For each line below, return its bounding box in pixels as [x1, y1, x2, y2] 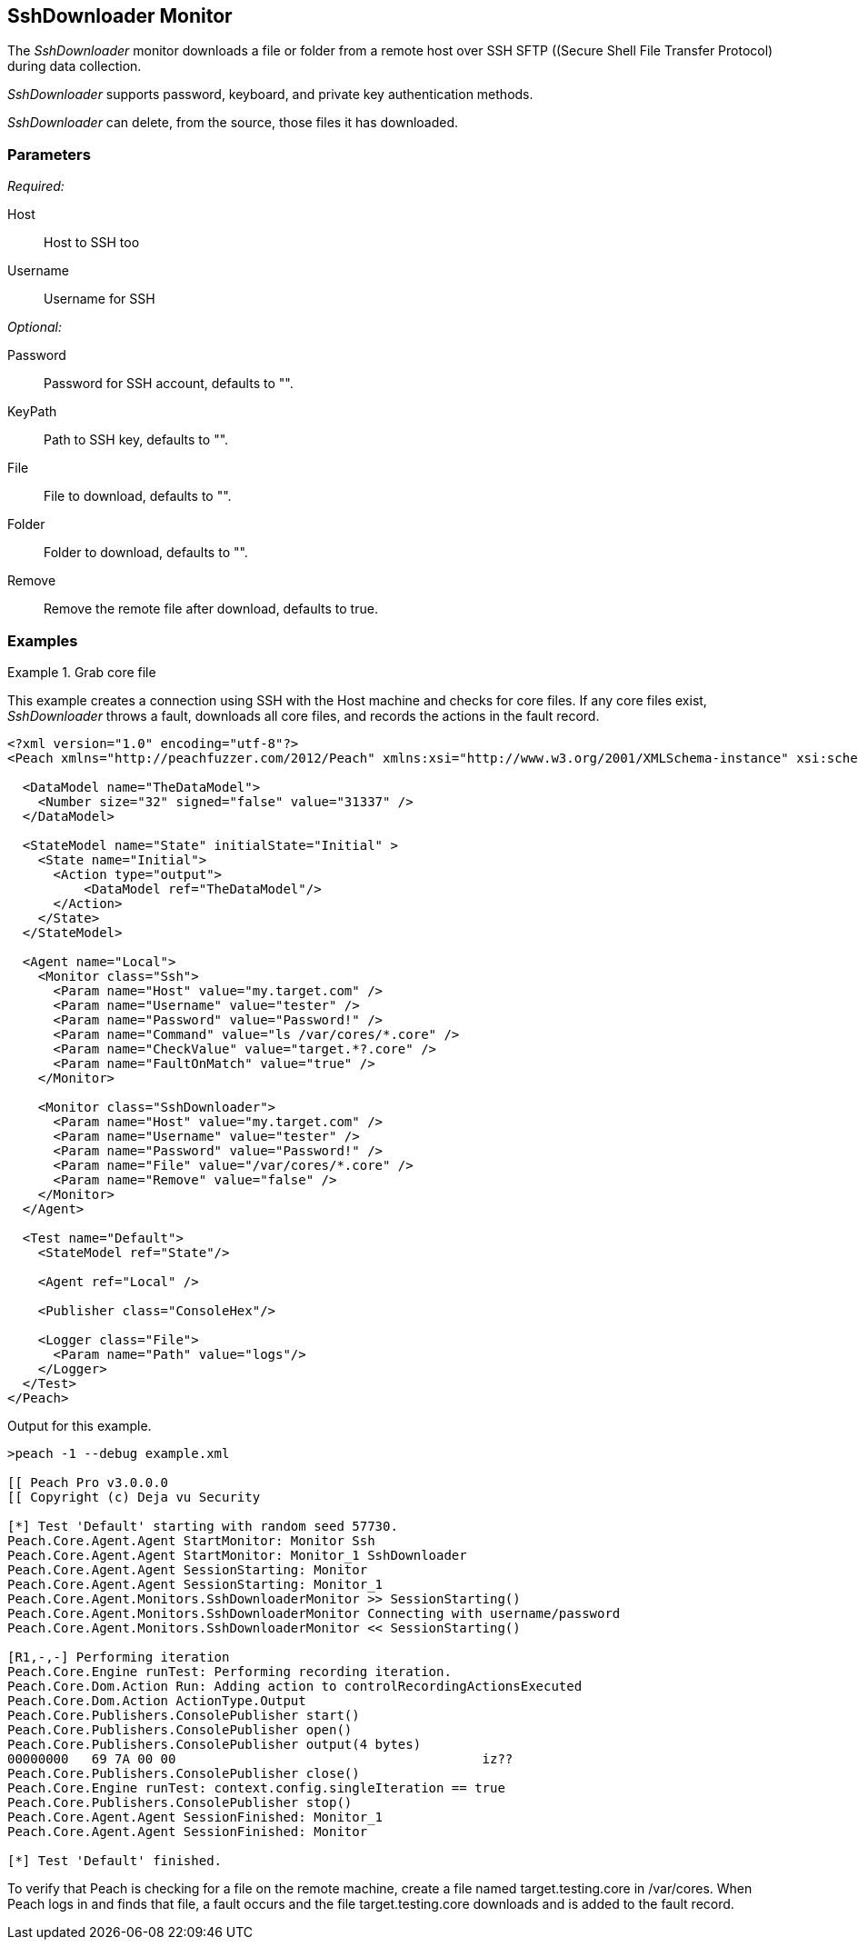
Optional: [7, 319, 62, 335]
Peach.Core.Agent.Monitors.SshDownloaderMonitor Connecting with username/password [7, 1605, 621, 1621]
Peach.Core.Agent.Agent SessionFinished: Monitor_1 [7, 1809, 384, 1824]
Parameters [7, 145, 91, 164]
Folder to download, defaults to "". [44, 544, 248, 561]
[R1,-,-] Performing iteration [7, 1649, 230, 1664]
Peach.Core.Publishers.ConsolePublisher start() [7, 1707, 360, 1722]
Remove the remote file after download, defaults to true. [44, 601, 378, 617]
